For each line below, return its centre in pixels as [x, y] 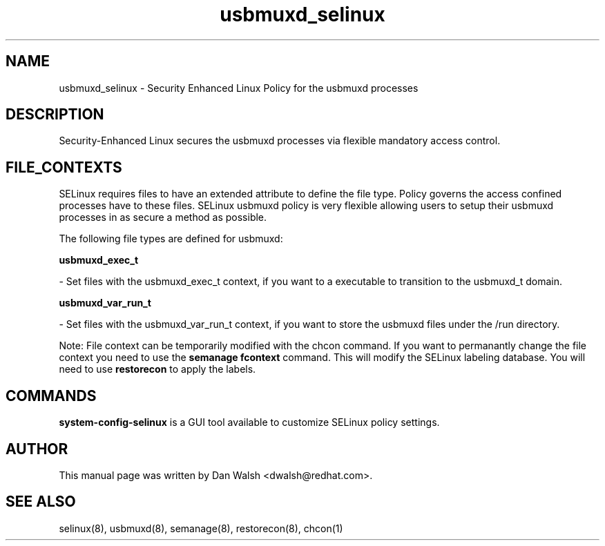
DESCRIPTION [55, 115]
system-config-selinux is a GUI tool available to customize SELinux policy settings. [249, 422]
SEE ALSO [41, 502]
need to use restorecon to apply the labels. [157, 369]
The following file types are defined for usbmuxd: [171, 239]
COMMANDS [51, 396]
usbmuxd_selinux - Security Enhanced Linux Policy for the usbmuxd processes [239, 88]
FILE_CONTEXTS [64, 167]
